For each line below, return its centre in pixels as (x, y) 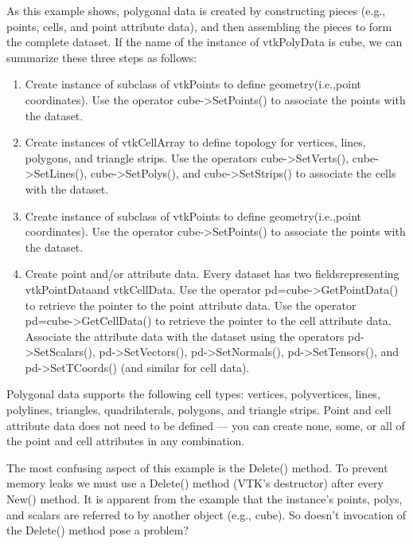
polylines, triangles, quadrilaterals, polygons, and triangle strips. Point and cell (199, 410)
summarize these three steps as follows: (102, 57)
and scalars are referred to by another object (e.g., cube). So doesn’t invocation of (206, 514)
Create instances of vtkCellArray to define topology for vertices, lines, (195, 142)
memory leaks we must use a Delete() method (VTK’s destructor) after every (195, 483)
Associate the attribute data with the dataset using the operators (185, 336)
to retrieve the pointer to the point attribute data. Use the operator (191, 305)
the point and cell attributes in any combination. (126, 441)
